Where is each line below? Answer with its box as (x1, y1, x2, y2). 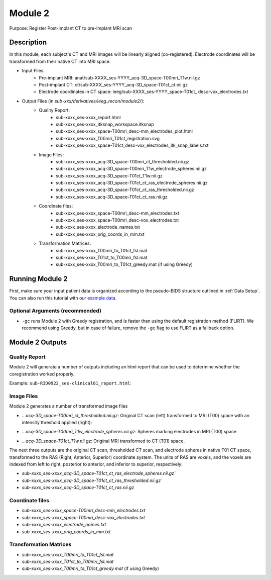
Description (9, 38, 47, 47)
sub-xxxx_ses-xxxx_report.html (56, 114, 121, 120)
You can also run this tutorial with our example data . (9, 295, 117, 301)
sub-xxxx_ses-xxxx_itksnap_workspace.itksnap (56, 121, 154, 127)
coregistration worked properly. (9, 371, 75, 377)
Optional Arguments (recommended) (9, 307, 101, 314)
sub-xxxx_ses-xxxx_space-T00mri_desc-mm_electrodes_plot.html (56, 128, 193, 134)
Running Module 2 (9, 274, 68, 283)
